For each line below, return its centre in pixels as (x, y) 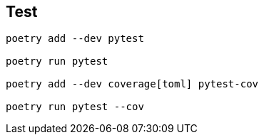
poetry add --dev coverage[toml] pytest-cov (132, 84)
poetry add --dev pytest (75, 39)
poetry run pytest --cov (75, 107)
